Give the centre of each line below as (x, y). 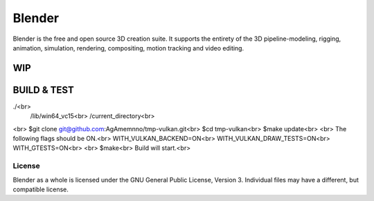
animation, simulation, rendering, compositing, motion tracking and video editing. (128, 48)
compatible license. (41, 189)
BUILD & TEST (43, 90)
